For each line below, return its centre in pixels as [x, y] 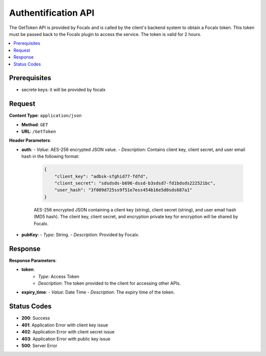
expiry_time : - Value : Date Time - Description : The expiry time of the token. [98, 292]
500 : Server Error [39, 345]
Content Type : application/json [46, 116]
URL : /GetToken [39, 132]
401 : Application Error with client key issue [65, 325]
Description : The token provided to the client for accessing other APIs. [110, 283]
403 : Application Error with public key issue [66, 339]
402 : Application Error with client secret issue [68, 332]
